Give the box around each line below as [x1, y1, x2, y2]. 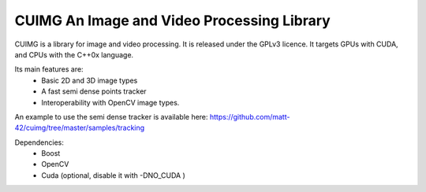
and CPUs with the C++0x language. [14, 50, 134, 59]
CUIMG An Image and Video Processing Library [14, 12, 331, 29]
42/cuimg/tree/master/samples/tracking [14, 123, 145, 133]
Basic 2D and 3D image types [41, 76, 138, 85]
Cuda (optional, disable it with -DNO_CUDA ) [41, 170, 185, 180]
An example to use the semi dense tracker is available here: [14, 112, 208, 121]
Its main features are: [14, 65, 84, 74]
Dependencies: [14, 138, 65, 147]
